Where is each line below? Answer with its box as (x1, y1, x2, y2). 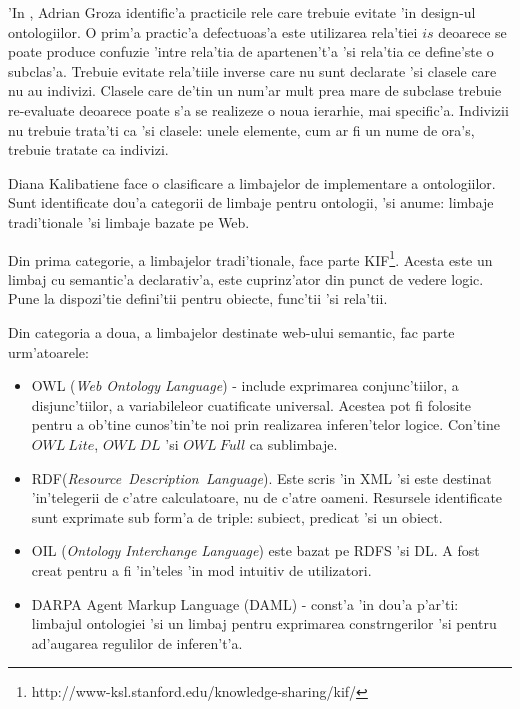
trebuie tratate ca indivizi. (8, 139, 169, 160)
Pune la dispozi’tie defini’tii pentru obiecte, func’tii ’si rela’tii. (8, 288, 388, 309)
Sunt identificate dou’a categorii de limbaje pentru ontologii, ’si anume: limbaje (8, 192, 494, 213)
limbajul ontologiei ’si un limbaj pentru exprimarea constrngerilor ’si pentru (31, 613, 497, 634)
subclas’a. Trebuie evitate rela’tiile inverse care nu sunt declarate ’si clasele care (8, 60, 497, 81)
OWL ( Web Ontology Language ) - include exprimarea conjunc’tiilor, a (31, 375, 459, 396)
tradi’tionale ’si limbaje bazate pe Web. (8, 211, 250, 232)
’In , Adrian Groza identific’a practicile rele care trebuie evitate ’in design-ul (8, 2, 476, 22)
